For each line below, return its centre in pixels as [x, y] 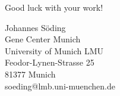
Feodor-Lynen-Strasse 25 [50, 62]
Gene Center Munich [43, 39]
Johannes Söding [35, 27]
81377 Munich [30, 74]
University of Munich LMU [54, 50]
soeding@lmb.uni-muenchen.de [60, 86]
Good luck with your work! [54, 7]
